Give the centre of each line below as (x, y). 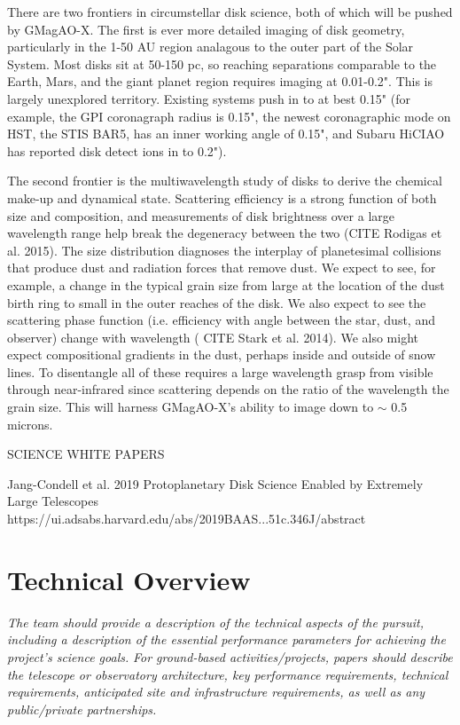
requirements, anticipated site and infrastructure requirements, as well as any (216, 692)
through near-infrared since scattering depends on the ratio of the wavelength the (228, 389)
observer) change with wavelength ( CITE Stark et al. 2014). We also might (213, 337)
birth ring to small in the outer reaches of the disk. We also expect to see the (217, 302)
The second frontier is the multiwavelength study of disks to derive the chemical (225, 181)
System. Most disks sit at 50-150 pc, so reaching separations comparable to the (222, 63)
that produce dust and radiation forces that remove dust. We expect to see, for (222, 268)
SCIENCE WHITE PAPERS (86, 454)
